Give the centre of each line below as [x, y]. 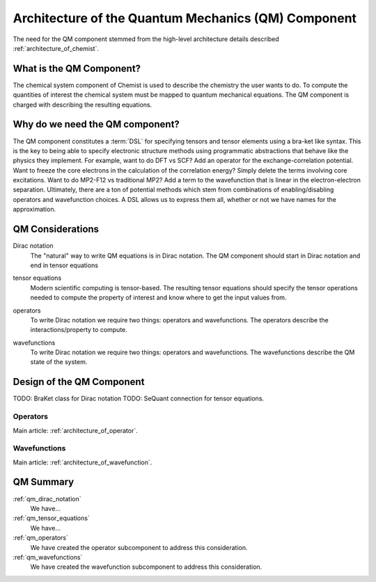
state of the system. [59, 362]
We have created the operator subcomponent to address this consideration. [139, 547]
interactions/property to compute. [79, 330]
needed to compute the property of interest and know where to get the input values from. [158, 298]
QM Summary [44, 482]
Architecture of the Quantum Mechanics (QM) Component [185, 18]
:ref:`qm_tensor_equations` [51, 518]
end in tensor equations [64, 265]
